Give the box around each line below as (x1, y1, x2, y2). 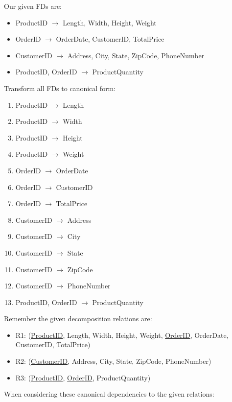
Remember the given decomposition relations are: (4, 313, 152, 324)
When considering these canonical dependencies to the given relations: (4, 389, 214, 399)
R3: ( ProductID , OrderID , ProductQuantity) (15, 372, 151, 382)
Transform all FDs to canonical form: (4, 83, 116, 93)
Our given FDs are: (4, 1, 62, 11)
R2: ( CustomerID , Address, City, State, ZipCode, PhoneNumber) (15, 356, 211, 366)
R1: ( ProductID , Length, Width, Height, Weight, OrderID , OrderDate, (15, 330, 229, 340)
